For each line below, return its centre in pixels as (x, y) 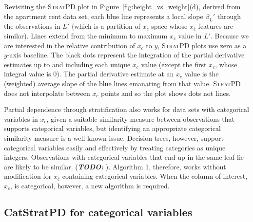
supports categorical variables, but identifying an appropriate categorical (113, 128)
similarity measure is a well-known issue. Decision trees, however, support (114, 138)
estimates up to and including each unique (67, 64)
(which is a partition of (106, 26)
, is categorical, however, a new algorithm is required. (90, 185)
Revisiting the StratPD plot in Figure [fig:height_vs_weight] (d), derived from (122, 6)
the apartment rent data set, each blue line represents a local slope (104, 16)
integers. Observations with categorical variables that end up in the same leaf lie (124, 157)
